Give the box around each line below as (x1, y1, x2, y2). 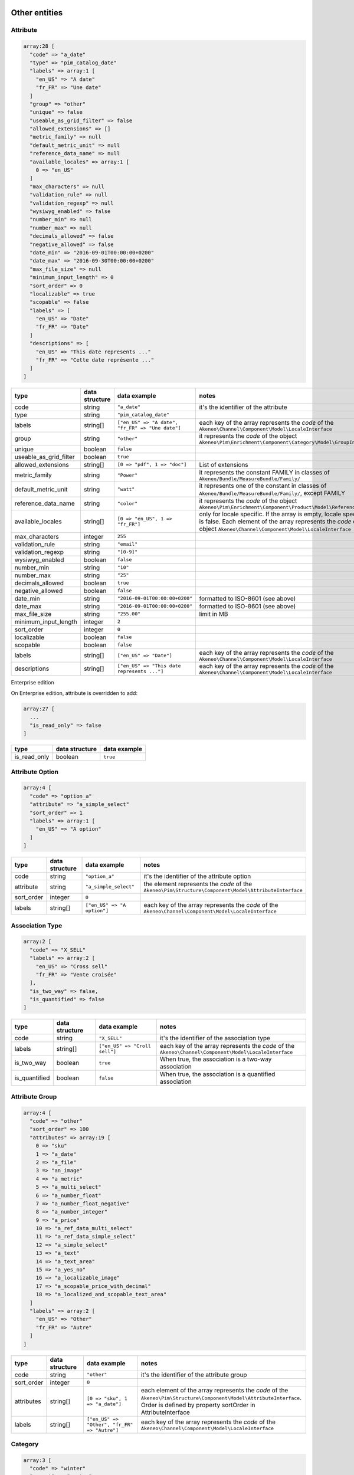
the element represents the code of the (143, 880, 253, 888)
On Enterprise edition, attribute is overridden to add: (11, 690, 138, 697)
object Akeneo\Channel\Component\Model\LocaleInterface (199, 525, 351, 533)
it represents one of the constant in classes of (199, 481, 327, 490)
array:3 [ (23, 1457, 52, 1463)
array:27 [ (23, 706, 55, 712)
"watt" (117, 486, 135, 493)
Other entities (11, 8, 63, 18)
